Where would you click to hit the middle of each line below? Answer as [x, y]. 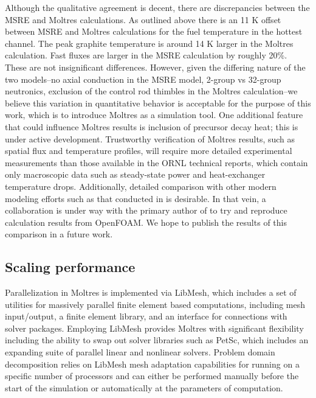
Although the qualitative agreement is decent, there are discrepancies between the [157, 7]
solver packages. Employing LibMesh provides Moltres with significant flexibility [154, 328]
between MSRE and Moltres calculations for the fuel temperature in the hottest [154, 31]
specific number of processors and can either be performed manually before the [152, 376]
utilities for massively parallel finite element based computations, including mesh [155, 304]
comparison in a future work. [59, 234]
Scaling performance [70, 267]
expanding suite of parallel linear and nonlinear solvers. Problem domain [140, 352]
